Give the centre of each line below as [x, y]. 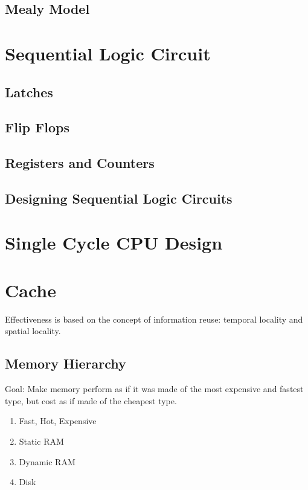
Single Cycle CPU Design [114, 243]
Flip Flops [37, 127]
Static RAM [41, 441]
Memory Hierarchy [66, 363]
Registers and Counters [80, 163]
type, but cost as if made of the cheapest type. [91, 400]
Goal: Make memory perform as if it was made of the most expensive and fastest [154, 389]
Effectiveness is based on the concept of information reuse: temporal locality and [154, 319]
